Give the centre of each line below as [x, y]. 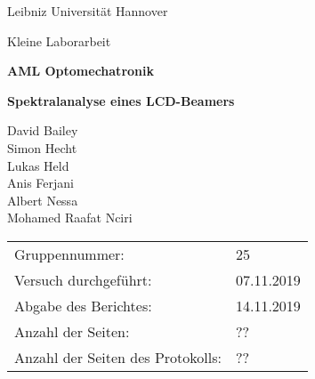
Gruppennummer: [69, 254]
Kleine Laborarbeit [59, 40]
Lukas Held [38, 165]
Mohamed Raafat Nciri [70, 218]
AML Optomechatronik [81, 71]
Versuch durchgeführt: [83, 279]
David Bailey [43, 130]
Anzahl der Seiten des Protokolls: [118, 357]
